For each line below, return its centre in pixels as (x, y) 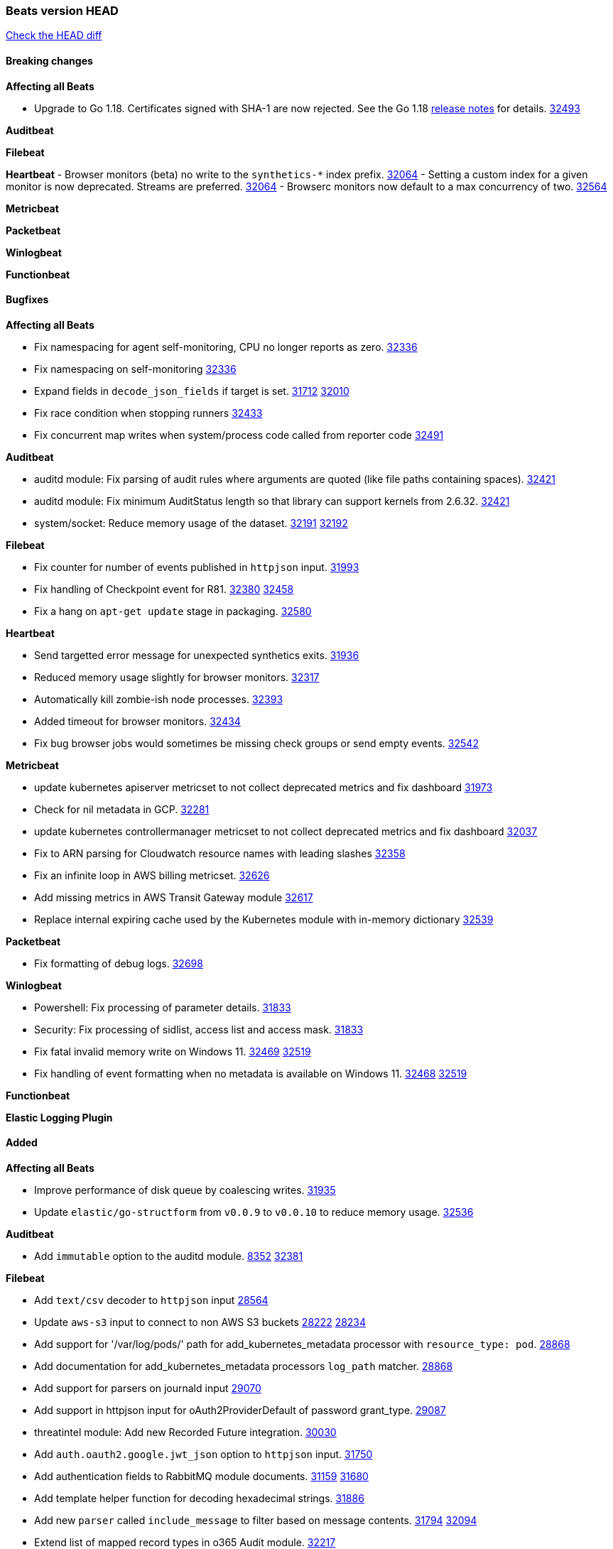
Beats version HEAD (62, 11)
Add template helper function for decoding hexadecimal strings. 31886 (199, 1499)
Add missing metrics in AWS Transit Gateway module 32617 (174, 897)
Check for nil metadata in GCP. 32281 (122, 809)
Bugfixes (27, 300)
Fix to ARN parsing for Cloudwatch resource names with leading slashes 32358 (220, 853)
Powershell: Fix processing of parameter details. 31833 (163, 1007)
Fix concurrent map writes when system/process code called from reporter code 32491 (239, 435)
